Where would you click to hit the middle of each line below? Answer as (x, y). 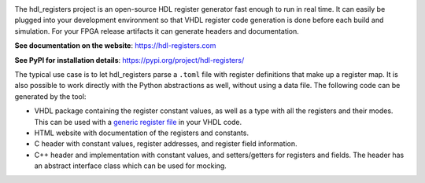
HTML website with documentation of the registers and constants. (142, 133)
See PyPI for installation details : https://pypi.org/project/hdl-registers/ (129, 60)
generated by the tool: (50, 96)
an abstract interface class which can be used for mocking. (131, 166)
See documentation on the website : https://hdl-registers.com (115, 46)
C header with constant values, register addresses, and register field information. (166, 144)
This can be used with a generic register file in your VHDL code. (138, 122)
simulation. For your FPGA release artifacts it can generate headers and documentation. (157, 31)
